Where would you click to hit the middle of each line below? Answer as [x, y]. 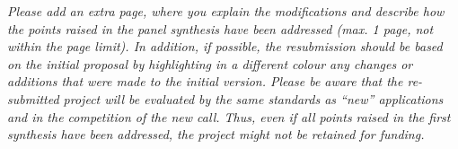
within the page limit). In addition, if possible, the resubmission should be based [225, 46]
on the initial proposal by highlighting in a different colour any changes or [210, 63]
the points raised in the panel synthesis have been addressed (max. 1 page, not [220, 28]
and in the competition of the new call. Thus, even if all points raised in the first [229, 116]
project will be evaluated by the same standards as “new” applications [253, 98]
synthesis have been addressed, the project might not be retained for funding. [216, 134]
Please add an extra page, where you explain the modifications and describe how [226, 11]
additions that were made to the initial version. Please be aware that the [205, 81]
